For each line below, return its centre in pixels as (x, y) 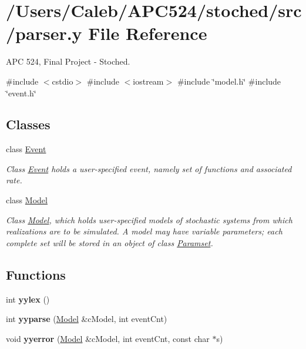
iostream (148, 81)
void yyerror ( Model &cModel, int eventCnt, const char (108, 338)
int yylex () (28, 299)
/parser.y (44, 33)
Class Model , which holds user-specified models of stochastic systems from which (149, 219)
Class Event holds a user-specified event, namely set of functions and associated (149, 168)
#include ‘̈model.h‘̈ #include (229, 81)
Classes (28, 124)
